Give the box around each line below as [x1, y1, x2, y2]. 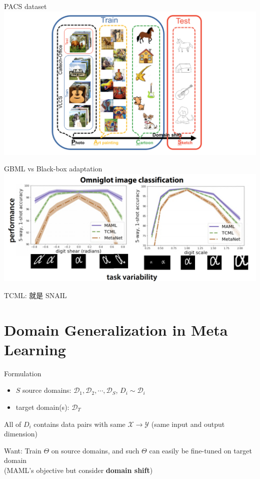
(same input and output [151, 418, 225, 429]
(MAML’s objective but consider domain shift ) [4, 464, 153, 475]
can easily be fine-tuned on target [149, 445, 252, 455]
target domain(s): [15, 402, 69, 412]
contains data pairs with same [33, 418, 125, 429]
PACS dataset [4, 1, 47, 11]
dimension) [4, 428, 37, 439]
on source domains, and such [51, 445, 139, 455]
